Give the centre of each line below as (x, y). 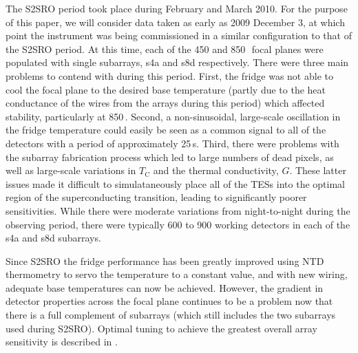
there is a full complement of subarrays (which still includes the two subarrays (171, 315)
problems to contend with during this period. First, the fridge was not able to (169, 75)
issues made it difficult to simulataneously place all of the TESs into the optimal (175, 183)
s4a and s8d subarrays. (53, 238)
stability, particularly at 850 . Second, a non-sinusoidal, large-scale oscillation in (173, 116)
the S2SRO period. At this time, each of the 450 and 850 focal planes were (165, 49)
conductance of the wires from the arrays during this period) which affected (165, 103)
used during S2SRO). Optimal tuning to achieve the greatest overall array (161, 328)
